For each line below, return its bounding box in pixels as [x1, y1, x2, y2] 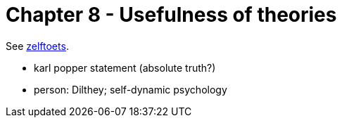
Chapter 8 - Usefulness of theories [6, 3, 337, 27]
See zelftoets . [6, 39, 69, 52]
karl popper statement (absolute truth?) [34, 61, 216, 74]
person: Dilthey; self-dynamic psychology [34, 83, 227, 96]
